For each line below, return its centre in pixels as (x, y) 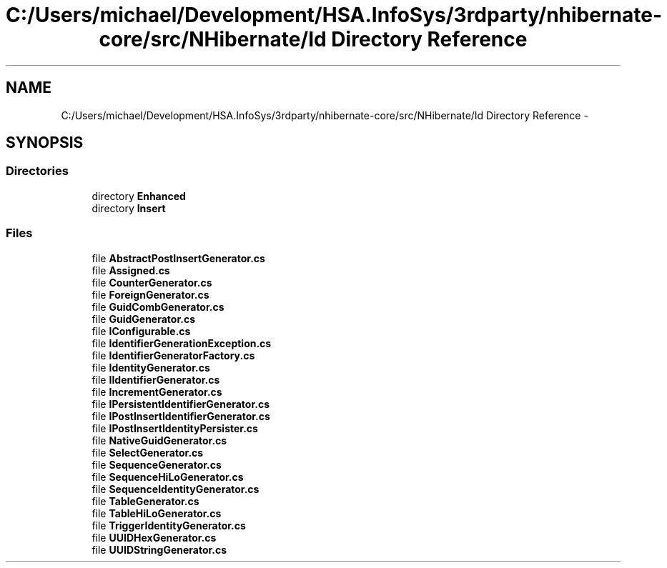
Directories (37, 171)
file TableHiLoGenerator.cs (157, 513)
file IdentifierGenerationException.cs (182, 343)
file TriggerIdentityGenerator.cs (169, 525)
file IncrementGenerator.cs (157, 392)
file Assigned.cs (131, 270)
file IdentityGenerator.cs (151, 367)
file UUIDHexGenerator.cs (154, 537)
